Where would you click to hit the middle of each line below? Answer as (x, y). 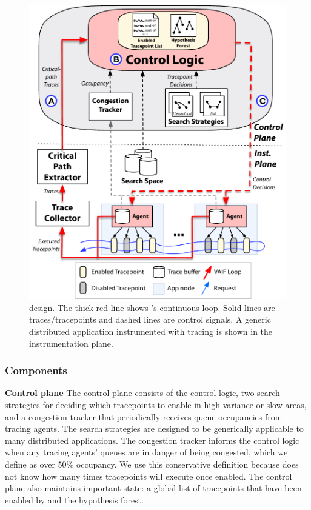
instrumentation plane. (71, 343)
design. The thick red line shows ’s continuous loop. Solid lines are (152, 307)
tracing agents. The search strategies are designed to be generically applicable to (154, 428)
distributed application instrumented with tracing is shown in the (151, 331)
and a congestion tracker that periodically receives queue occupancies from (144, 416)
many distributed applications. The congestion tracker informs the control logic (152, 440)
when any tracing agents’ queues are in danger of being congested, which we (146, 452)
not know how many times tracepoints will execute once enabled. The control (149, 476)
